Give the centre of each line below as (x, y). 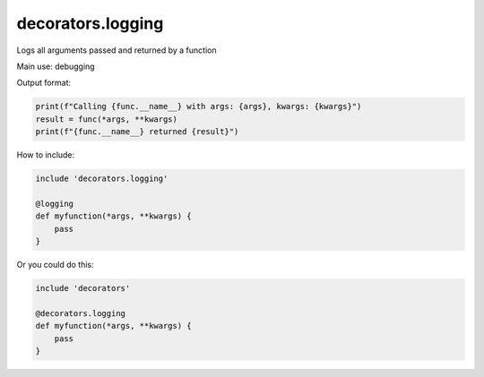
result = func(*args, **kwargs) (107, 119)
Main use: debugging (56, 66)
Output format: (44, 83)
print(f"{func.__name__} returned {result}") (137, 132)
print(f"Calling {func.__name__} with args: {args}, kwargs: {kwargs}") (199, 107)
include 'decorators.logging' (102, 179)
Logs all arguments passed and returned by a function (117, 50)
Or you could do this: (55, 265)
